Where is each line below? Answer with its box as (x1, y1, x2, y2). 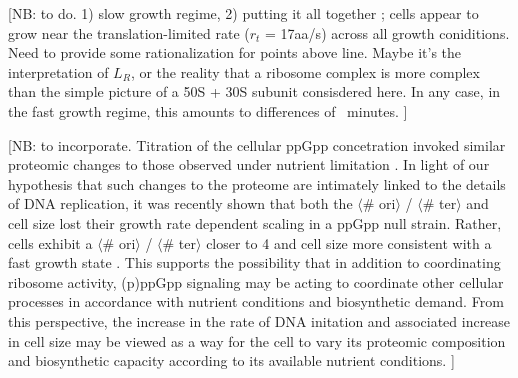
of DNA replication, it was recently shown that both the (8, 193, 353, 214)
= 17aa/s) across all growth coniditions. (265, 22, 510, 43)
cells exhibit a (8, 232, 93, 253)
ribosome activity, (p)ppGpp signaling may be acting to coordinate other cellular (8, 271, 504, 292)
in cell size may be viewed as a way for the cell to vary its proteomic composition (8, 330, 506, 351)
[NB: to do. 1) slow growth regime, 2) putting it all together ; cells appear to (8, 3, 479, 23)
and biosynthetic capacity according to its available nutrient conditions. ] (8, 350, 455, 371)
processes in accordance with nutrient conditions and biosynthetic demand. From (8, 291, 504, 312)
